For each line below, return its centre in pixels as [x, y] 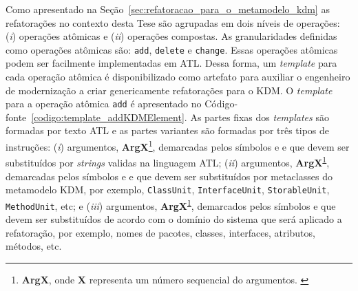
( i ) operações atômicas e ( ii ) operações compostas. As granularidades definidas [171, 36]
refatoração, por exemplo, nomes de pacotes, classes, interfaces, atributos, [160, 232]
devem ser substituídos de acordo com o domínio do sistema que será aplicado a [174, 219]
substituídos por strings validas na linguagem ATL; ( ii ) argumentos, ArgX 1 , [168, 161]
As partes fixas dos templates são [260, 117]
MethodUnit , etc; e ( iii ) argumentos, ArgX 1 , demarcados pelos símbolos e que [171, 204]
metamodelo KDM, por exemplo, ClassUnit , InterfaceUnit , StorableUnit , [168, 190]
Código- [221, 104]
